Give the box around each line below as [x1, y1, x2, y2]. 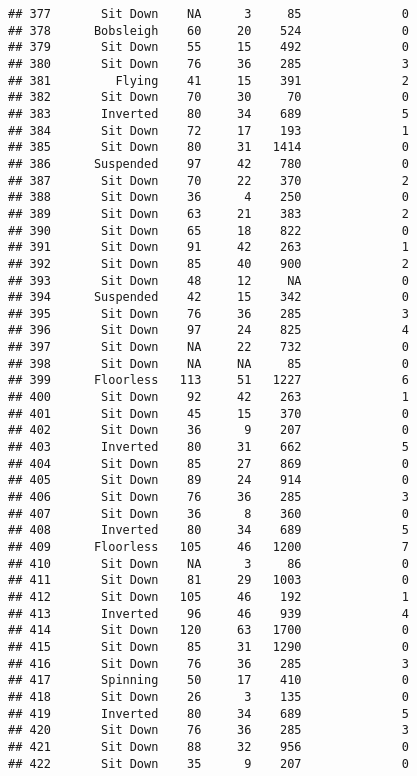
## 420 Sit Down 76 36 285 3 [8, 723, 409, 738]
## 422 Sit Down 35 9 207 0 [8, 756, 409, 771]
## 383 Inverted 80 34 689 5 [8, 106, 409, 121]
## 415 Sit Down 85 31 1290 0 [8, 639, 409, 654]
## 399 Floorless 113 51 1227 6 [8, 373, 409, 388]
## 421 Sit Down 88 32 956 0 [8, 739, 409, 754]
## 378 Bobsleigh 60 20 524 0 [8, 23, 409, 38]
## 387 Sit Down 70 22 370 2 [8, 173, 409, 188]
